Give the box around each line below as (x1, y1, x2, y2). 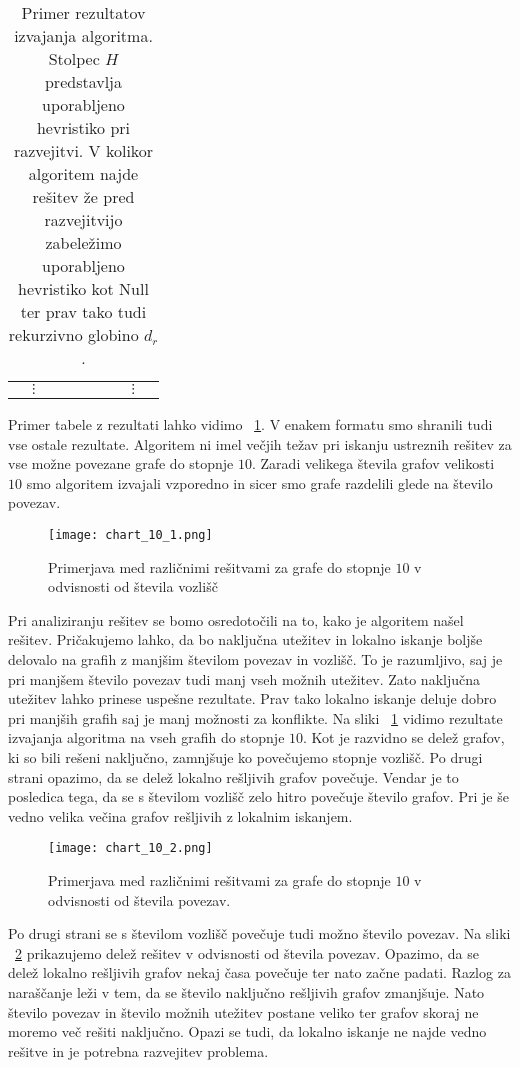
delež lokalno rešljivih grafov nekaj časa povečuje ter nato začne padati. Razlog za (8, 962, 511, 983)
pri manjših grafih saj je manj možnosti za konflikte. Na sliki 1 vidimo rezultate (8, 707, 503, 728)
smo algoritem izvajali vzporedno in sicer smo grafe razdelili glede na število (26, 472, 493, 493)
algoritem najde (28, 162, 139, 185)
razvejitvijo (44, 208, 123, 231)
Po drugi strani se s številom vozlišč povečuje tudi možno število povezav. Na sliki (8, 923, 511, 944)
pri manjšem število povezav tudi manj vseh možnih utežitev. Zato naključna (8, 668, 480, 689)
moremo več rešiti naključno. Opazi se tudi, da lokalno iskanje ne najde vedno (8, 1021, 487, 1042)
